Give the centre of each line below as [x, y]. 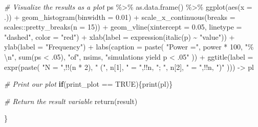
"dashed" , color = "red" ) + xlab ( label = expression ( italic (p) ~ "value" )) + [120, 36]
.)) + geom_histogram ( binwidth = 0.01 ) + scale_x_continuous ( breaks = [120, 17]
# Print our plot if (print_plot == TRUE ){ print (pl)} [89, 84]
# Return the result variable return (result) [71, 101]
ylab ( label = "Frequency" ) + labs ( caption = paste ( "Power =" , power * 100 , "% [129, 47]
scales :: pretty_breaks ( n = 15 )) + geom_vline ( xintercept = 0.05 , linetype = [123, 27]
